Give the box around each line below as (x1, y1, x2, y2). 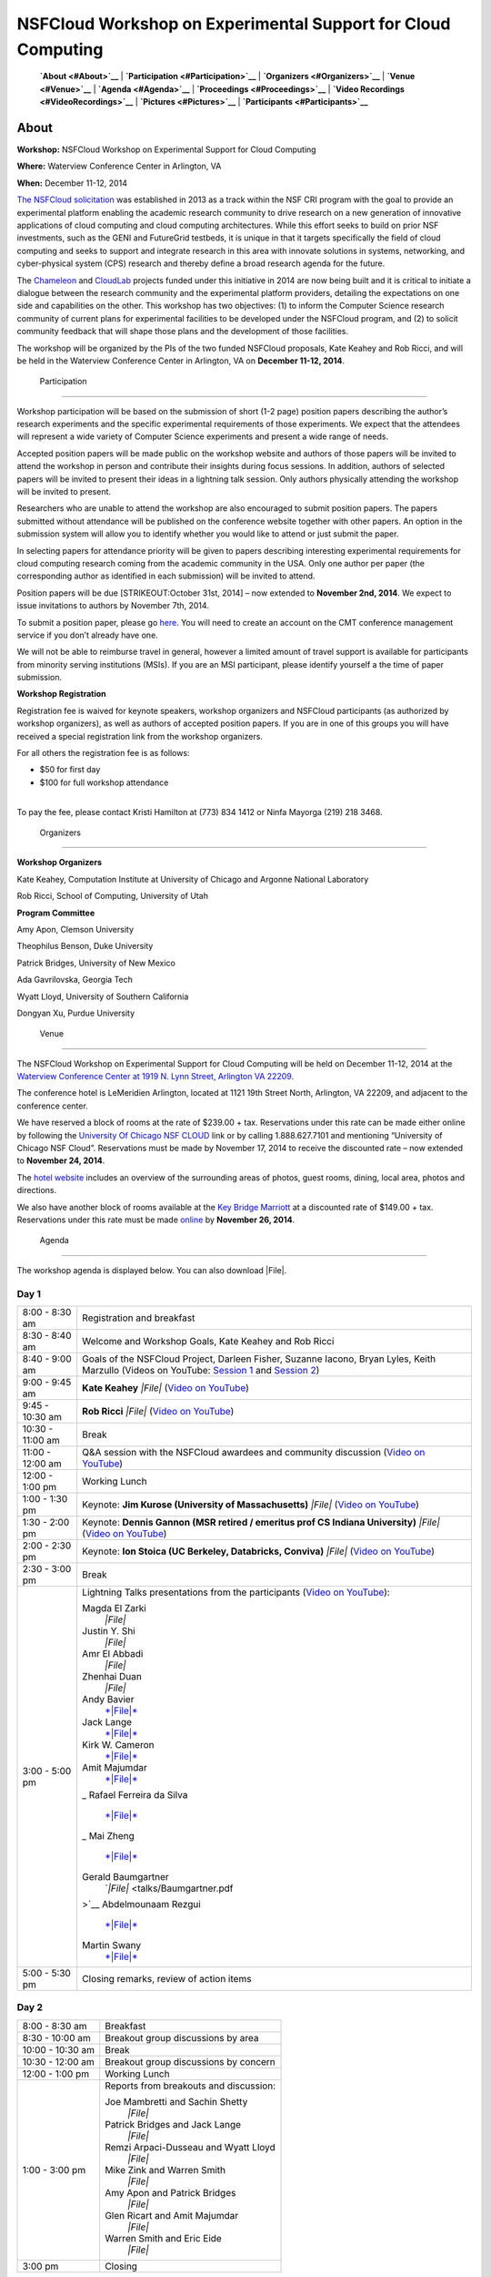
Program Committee (16, 907, 95, 918)
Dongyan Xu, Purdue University (16, 1007, 135, 1018)
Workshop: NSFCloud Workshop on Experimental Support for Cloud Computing (16, 144, 317, 155)
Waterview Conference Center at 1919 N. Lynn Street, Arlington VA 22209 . (16, 1071, 295, 1082)
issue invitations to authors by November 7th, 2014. (16, 600, 209, 611)
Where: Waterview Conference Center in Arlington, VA (16, 160, 222, 172)
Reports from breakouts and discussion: (105, 2079, 276, 2092)
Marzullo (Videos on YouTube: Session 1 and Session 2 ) (82, 1363, 320, 1376)
